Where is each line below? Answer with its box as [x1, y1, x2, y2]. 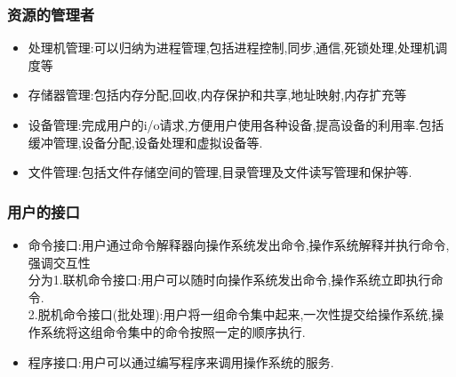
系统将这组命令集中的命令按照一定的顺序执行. [40, 322, 306, 341]
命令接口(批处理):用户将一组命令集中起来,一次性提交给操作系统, [62, 305, 432, 324]
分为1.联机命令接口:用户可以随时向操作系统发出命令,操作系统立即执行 [28, 270, 431, 289]
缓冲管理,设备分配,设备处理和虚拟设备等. [28, 132, 263, 151]
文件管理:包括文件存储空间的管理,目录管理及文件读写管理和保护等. [28, 163, 412, 181]
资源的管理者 [7, 3, 95, 25]
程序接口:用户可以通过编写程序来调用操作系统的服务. [28, 352, 334, 371]
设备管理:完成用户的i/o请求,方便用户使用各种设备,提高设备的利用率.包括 [28, 116, 444, 133]
